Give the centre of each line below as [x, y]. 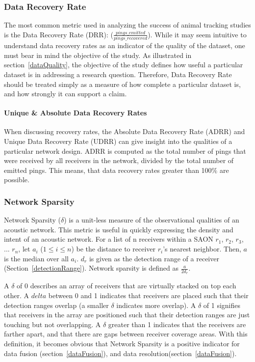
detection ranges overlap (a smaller [56, 305]
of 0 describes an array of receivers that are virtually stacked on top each [127, 286]
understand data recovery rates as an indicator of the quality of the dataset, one [125, 45]
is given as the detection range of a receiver [154, 258]
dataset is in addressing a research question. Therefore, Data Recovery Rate [118, 74]
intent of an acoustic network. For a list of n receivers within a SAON [109, 239]
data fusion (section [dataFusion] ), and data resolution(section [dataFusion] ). [120, 353]
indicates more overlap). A [156, 305]
